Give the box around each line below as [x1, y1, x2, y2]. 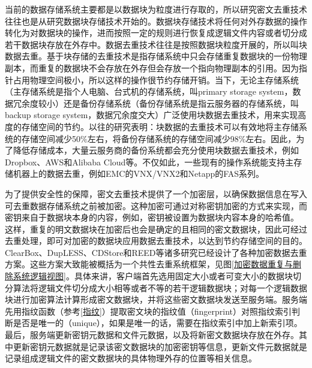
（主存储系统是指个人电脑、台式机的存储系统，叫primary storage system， [5, 85, 293, 98]
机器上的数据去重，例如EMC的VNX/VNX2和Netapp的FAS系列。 [13, 167, 265, 180]
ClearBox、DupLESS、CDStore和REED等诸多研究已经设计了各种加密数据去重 [5, 246, 307, 258]
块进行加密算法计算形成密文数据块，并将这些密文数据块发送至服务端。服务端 [5, 293, 307, 306]
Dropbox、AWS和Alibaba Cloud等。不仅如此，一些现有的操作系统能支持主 [5, 155, 294, 168]
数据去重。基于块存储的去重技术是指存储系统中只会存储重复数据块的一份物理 [5, 50, 307, 62]
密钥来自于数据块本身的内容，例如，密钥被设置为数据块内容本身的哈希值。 [5, 211, 299, 224]
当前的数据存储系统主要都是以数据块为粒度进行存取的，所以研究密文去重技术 [5, 3, 307, 15]
